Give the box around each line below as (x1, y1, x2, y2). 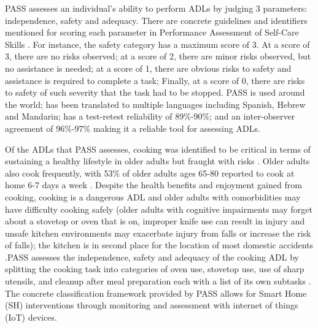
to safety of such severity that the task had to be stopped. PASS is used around (5, 86, 305, 99)
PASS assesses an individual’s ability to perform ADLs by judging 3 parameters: (5, 2, 308, 14)
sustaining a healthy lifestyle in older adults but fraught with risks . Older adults (5, 154, 310, 167)
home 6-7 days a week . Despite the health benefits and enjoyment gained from (5, 178, 302, 191)
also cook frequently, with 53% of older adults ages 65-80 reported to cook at (5, 166, 295, 179)
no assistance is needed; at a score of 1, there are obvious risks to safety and (5, 61, 292, 74)
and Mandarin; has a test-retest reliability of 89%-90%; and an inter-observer (5, 110, 295, 123)
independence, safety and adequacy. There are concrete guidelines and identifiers (5, 13, 308, 26)
